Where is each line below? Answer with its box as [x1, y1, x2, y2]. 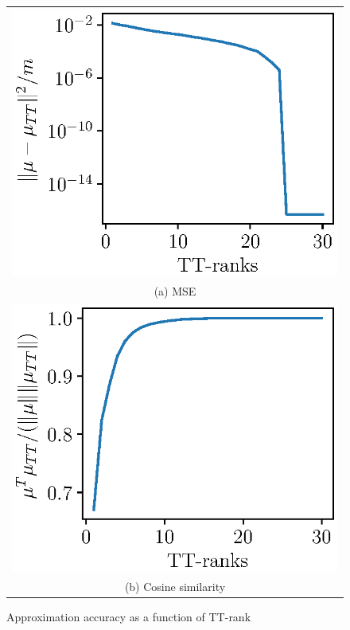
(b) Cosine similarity [124, 577, 226, 594]
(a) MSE [154, 282, 196, 299]
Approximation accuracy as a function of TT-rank [6, 608, 251, 624]
